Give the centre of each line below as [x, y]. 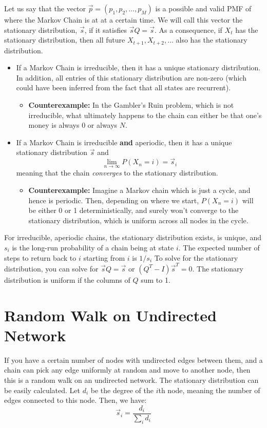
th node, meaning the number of [209, 390]
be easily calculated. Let [42, 390]
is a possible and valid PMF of [203, 8]
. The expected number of [219, 247]
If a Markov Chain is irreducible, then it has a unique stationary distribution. [138, 67]
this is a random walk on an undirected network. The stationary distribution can [131, 380]
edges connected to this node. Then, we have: [75, 400]
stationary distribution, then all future [65, 40]
